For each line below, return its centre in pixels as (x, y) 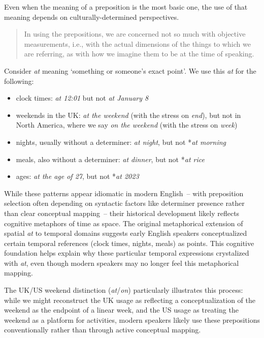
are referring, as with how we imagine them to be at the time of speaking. (139, 54)
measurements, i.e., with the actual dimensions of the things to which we (137, 43)
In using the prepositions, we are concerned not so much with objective (135, 34)
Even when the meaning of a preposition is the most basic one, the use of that (126, 7)
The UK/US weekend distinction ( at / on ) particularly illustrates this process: (124, 290)
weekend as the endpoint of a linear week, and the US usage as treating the (121, 310)
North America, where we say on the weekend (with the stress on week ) (127, 125)
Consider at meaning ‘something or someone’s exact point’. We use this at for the (130, 70)
